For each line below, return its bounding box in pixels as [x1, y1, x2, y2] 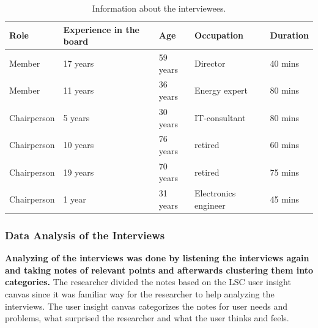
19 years [63, 165, 94, 178]
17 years [63, 56, 94, 69]
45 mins [270, 193, 300, 206]
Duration [270, 29, 309, 42]
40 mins [270, 56, 300, 69]
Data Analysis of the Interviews [5, 227, 165, 242]
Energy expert [194, 84, 248, 97]
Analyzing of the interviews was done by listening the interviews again [5, 252, 309, 264]
